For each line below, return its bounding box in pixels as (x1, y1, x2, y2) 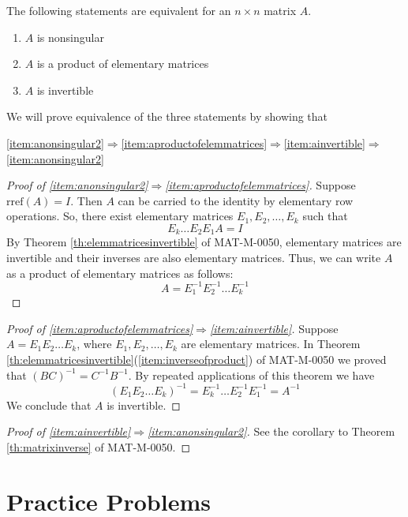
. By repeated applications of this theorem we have (128, 366, 375, 383)
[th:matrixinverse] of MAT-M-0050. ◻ (6, 438, 191, 455)
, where (77, 335, 112, 352)
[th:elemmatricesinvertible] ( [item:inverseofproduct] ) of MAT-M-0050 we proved (6, 350, 387, 367)
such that (302, 208, 348, 224)
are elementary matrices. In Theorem (181, 335, 361, 352)
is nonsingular (36, 28, 104, 45)
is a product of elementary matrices (36, 55, 209, 72)
